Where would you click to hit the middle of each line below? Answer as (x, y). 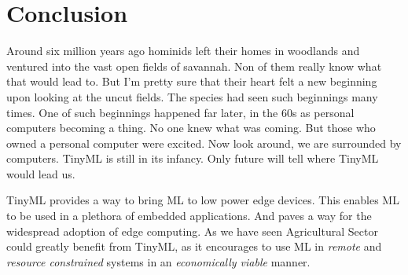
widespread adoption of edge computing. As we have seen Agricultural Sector (192, 231)
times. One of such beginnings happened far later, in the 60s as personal (180, 112)
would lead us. (41, 173)
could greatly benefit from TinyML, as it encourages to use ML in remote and (194, 246)
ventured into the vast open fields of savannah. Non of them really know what (194, 66)
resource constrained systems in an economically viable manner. (158, 261)
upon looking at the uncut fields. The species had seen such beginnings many (192, 96)
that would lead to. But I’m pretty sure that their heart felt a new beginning (192, 81)
